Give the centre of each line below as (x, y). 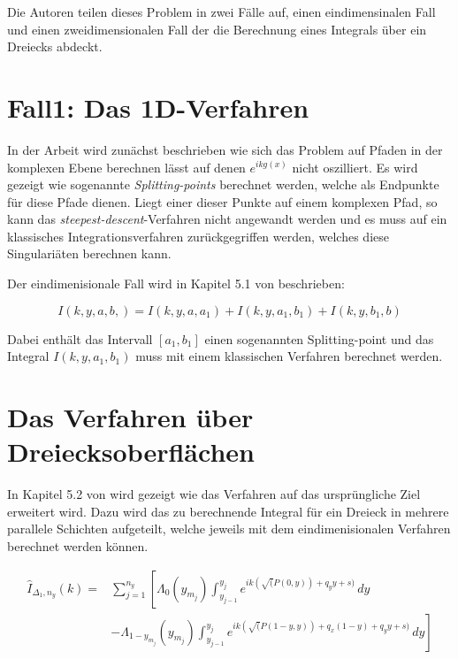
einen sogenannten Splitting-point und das (319, 338)
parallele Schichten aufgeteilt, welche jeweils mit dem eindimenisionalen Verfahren (229, 529)
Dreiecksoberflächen (131, 452)
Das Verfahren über (130, 417)
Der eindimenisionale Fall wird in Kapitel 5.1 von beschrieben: (176, 284)
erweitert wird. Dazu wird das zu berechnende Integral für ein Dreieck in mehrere (228, 511)
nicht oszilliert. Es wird (355, 167)
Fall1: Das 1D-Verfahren (158, 107)
